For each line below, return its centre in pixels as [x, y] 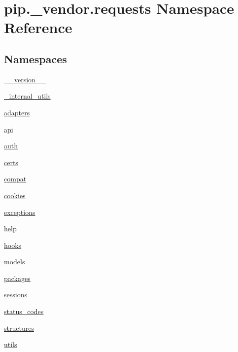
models [15, 262]
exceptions [20, 212]
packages [17, 278]
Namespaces [35, 58]
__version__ [25, 79]
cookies [15, 195]
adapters [17, 112]
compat [15, 179]
